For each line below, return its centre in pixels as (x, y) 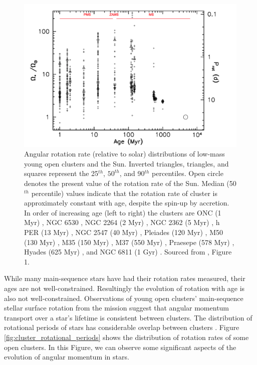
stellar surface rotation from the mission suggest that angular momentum (117, 308)
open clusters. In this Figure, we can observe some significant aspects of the (120, 347)
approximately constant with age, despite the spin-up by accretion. (127, 203)
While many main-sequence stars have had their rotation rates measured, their (125, 278)
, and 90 (132, 173)
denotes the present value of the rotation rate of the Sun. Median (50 (130, 183)
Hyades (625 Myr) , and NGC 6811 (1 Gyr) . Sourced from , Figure (128, 252)
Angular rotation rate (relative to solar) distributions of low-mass (124, 154)
